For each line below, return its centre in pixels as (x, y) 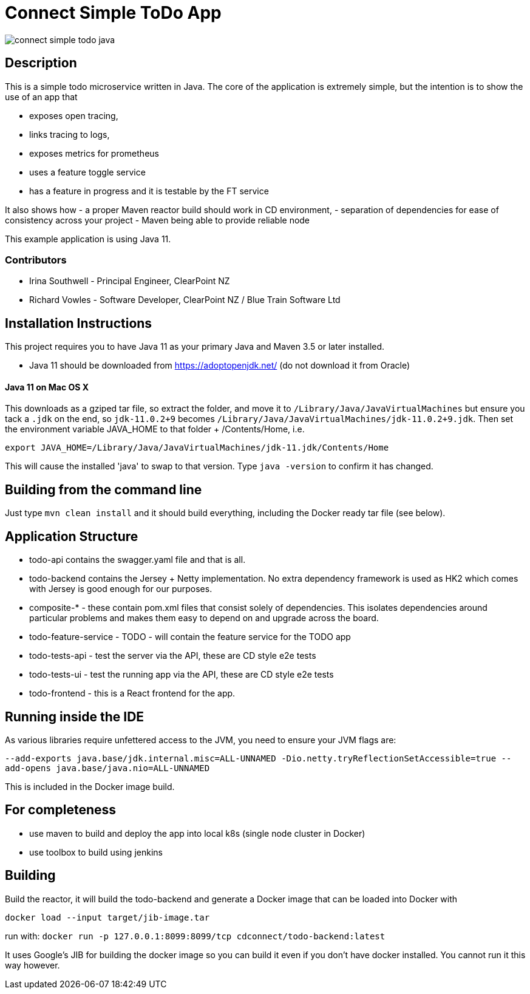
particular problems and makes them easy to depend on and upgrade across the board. (204, 618)
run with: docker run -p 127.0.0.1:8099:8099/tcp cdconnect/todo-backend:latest (195, 936)
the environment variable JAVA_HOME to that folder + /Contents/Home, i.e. (155, 429)
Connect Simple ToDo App (113, 13)
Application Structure (72, 536)
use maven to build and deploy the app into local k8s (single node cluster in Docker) (197, 833)
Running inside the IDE (75, 717)
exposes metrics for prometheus (94, 153)
